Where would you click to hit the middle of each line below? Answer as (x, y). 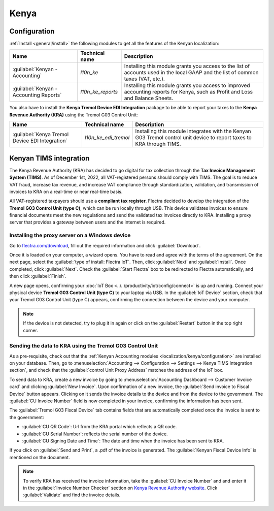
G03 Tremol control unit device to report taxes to (194, 138)
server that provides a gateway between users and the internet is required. (88, 222)
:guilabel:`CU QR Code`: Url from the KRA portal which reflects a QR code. (99, 427)
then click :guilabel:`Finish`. (38, 276)
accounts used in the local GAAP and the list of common (191, 73)
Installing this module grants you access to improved (187, 85)
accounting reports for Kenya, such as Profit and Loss (189, 92)
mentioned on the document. (40, 457)
